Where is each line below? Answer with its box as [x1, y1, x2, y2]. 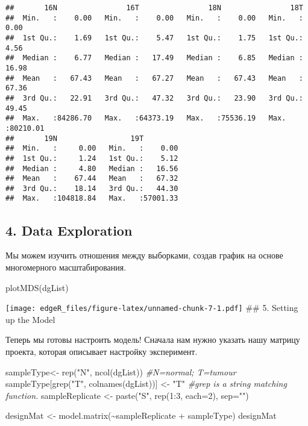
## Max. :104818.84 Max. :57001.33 [5, 194, 178, 203]
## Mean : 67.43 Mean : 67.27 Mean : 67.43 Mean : [5, 74, 303, 83]
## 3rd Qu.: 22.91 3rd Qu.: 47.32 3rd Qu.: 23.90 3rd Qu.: [5, 93, 303, 102]
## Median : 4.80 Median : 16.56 [5, 164, 178, 173]
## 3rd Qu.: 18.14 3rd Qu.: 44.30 [5, 184, 178, 193]
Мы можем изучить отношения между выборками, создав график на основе [5, 249, 283, 262]
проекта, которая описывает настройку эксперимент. [5, 345, 198, 357]
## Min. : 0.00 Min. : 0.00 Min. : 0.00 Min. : [5, 13, 303, 22]
